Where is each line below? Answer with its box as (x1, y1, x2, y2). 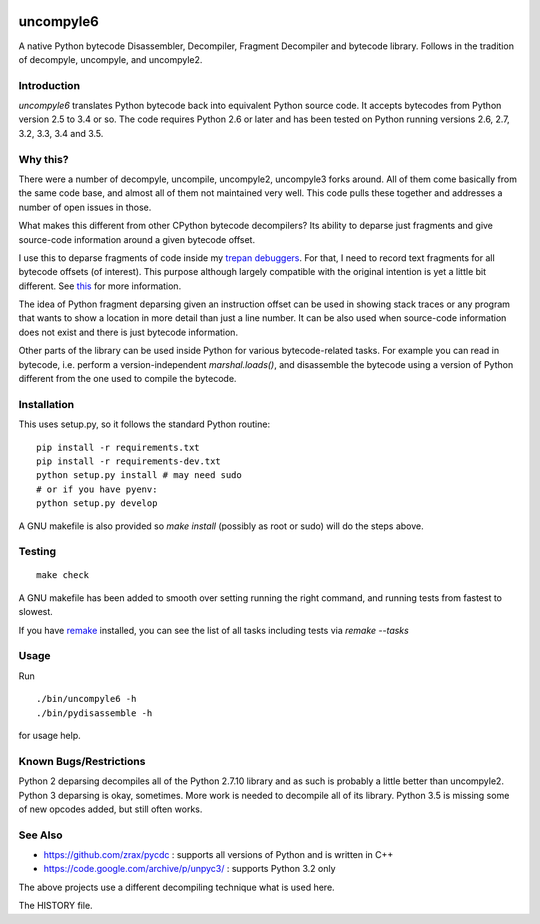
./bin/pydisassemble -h (36, 707, 153, 719)
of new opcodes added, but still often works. (18, 803, 203, 815)
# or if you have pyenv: (36, 483, 158, 495)
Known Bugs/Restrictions (18, 754, 146, 768)
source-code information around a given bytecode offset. (18, 233, 255, 245)
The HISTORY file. (18, 900, 94, 912)
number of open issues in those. (18, 201, 152, 213)
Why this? (18, 152, 69, 166)
